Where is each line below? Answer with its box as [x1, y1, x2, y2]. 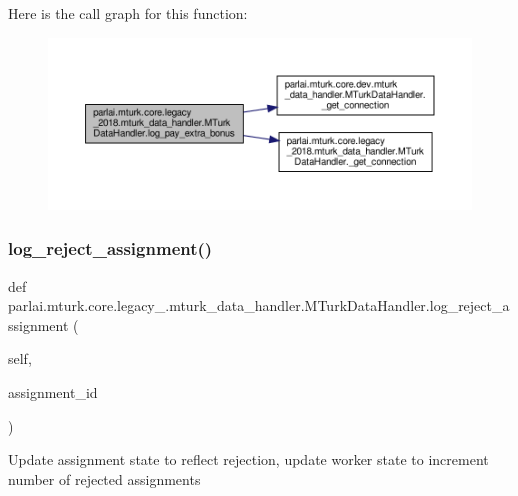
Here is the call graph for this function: [8, 3, 248, 23]
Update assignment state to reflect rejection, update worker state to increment [8, 449, 489, 470]
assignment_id [8, 381, 98, 402]
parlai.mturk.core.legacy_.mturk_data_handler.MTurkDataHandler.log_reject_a [8, 295, 510, 316]
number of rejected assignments [8, 468, 201, 489]
